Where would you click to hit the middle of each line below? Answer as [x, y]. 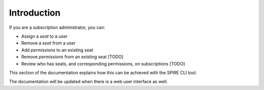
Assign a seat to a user [44, 36]
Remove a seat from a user [48, 43]
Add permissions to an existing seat [57, 50]
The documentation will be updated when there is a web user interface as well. [88, 82]
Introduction [35, 13]
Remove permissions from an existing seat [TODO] [72, 57]
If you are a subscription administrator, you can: [57, 27]
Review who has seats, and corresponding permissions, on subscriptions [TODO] [103, 64]
